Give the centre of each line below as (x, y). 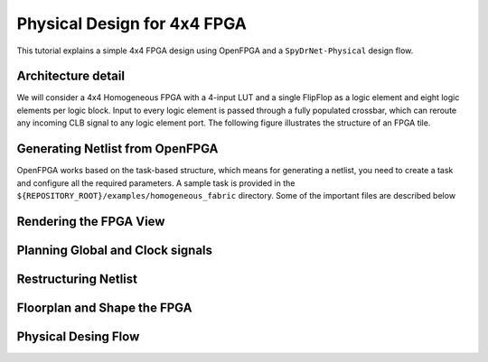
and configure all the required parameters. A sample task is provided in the (156, 183)
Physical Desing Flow (78, 336)
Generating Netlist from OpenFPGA (117, 149)
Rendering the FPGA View (91, 221)
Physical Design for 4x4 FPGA (132, 23)
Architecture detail (71, 76)
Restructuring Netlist (77, 278)
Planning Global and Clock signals (114, 250)
